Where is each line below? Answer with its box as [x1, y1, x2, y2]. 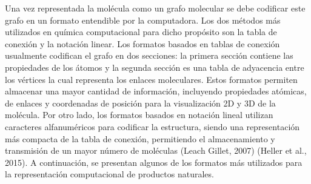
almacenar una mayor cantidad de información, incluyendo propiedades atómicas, [5, 85, 307, 97]
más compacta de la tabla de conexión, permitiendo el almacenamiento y [5, 132, 275, 145]
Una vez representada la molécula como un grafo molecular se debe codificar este [5, 2, 306, 14]
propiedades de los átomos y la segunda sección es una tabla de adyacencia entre [5, 61, 304, 73]
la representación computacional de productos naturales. [5, 168, 214, 180]
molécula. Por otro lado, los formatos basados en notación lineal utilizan [5, 108, 273, 121]
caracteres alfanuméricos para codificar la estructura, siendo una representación [5, 120, 300, 133]
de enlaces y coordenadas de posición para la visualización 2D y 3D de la [5, 96, 276, 109]
